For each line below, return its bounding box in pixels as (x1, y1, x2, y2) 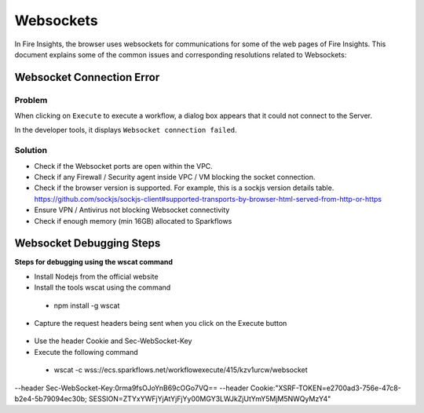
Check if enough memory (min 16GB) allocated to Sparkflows (34, 216, 232, 225)
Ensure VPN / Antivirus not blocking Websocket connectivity (34, 205, 230, 215)
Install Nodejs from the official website (34, 272, 159, 281)
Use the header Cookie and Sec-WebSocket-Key (34, 336, 192, 345)
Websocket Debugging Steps (14, 236, 161, 250)
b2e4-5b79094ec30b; (14, 394, 88, 404)
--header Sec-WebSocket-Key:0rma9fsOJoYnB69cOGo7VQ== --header (14, 383, 249, 393)
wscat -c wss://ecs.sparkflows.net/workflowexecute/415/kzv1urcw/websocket (53, 365, 308, 375)
